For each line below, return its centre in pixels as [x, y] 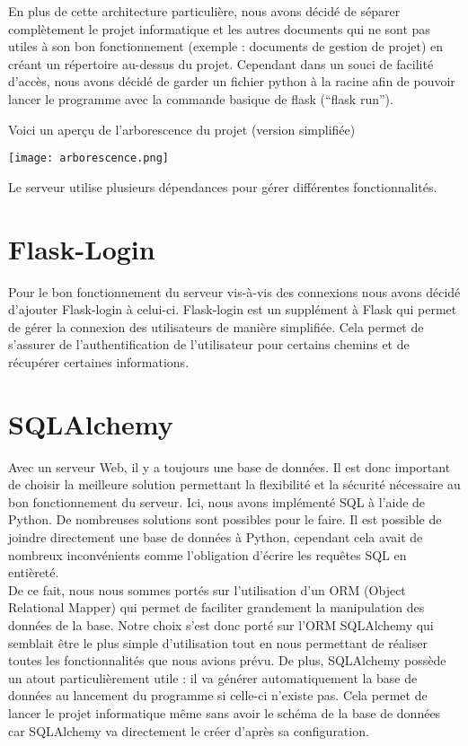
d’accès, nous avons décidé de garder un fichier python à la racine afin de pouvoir [232, 81]
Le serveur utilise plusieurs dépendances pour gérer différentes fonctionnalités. [223, 186]
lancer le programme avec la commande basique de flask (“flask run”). [201, 98]
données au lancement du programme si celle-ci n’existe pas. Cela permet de [218, 695]
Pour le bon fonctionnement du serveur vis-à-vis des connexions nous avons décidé [234, 291]
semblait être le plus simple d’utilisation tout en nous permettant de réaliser [218, 642]
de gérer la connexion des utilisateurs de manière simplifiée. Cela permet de [216, 326]
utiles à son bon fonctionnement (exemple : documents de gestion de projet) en [226, 46]
